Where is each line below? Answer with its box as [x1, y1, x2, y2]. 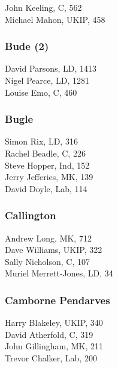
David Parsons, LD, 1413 [5, 62, 97, 75]
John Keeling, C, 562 [5, 1, 82, 13]
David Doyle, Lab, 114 [5, 182, 87, 195]
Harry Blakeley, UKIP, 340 [5, 316, 103, 329]
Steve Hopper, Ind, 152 [5, 158, 90, 171]
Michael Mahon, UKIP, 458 [5, 13, 105, 25]
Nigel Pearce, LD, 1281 [5, 74, 89, 86]
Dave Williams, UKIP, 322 [5, 243, 102, 256]
